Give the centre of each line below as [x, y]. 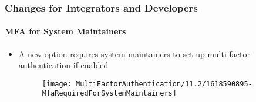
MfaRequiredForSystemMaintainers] [109, 94]
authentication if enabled [63, 65]
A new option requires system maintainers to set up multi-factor [134, 53]
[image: [57, 84]
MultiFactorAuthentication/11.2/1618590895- [164, 84]
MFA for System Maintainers [65, 31]
